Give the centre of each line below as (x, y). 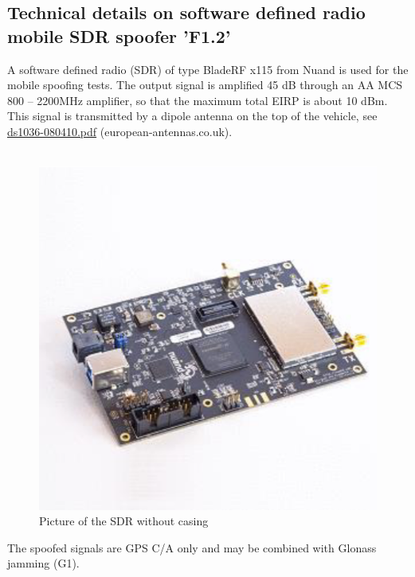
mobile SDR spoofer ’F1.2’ (119, 35)
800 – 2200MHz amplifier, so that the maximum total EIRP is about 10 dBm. (198, 100)
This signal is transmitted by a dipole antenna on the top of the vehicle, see (192, 116)
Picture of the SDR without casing (124, 521)
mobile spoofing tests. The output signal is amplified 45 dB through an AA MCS (205, 85)
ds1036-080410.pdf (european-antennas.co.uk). (120, 131)
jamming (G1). (43, 563)
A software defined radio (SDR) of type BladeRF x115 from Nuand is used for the (208, 69)
